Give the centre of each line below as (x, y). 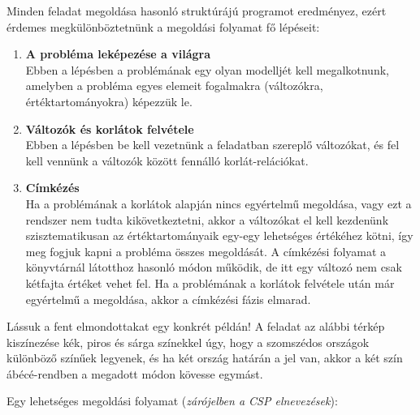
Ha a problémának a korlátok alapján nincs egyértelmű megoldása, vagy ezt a (219, 203)
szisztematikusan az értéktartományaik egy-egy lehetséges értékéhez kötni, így (219, 235)
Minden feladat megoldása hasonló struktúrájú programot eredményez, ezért (197, 11)
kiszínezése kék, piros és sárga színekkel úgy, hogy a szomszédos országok (188, 342)
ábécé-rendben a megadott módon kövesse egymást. (135, 373)
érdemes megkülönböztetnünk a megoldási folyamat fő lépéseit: (163, 26)
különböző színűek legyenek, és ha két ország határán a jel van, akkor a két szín (205, 358)
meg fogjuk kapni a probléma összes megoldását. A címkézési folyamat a (206, 251)
